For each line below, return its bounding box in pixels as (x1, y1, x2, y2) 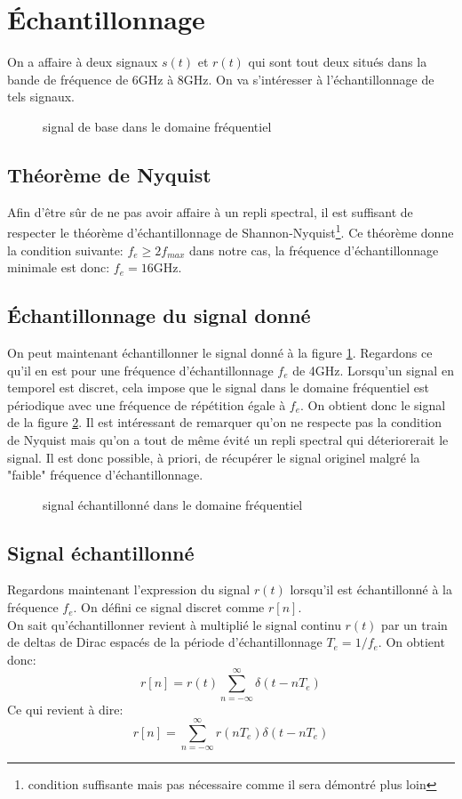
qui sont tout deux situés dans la (248, 52, 427, 71)
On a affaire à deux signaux (7, 52, 158, 71)
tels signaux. (7, 87, 75, 106)
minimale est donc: (7, 258, 110, 277)
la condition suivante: (7, 240, 123, 259)
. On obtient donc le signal (300, 395, 446, 414)
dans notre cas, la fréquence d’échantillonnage (189, 240, 439, 259)
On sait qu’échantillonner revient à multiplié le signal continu (7, 615, 341, 634)
